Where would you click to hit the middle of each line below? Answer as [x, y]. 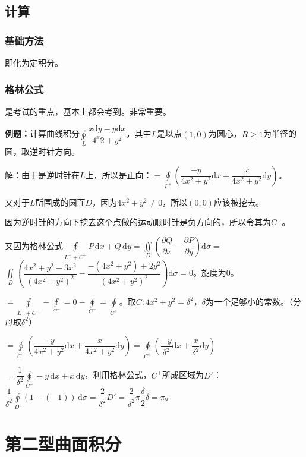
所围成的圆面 [60, 202]
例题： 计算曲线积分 [42, 133]
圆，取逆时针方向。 [42, 151]
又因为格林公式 [34, 245]
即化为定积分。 [34, 62]
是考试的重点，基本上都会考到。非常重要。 [88, 111]
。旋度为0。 [216, 272]
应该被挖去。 [239, 202]
